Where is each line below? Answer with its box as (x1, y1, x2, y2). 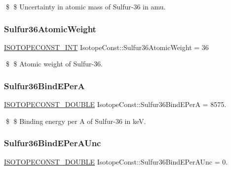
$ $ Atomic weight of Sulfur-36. (5, 58, 103, 69)
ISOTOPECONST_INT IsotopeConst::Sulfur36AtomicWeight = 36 (4, 42, 209, 52)
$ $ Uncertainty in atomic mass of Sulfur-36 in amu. (5, 1, 166, 11)
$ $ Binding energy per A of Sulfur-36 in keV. (5, 115, 146, 126)
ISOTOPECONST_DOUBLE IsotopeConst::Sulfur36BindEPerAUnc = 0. (4, 156, 228, 167)
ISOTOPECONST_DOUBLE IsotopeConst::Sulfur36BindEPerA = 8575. (4, 99, 227, 110)
